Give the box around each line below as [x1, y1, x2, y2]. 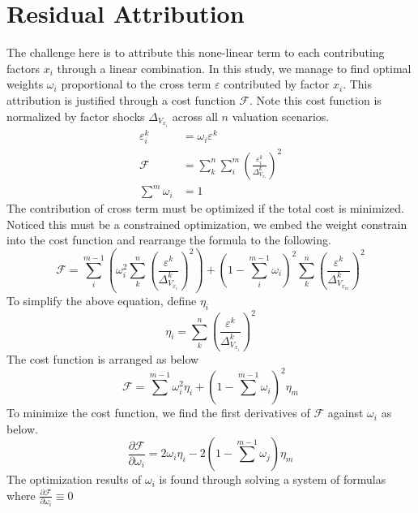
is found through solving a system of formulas [159, 471, 386, 488]
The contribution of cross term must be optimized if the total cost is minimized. [6, 200, 404, 217]
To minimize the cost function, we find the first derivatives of [6, 404, 310, 421]
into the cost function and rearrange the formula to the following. [6, 231, 331, 248]
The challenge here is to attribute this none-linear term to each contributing [6, 44, 385, 61]
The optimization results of [6, 471, 142, 488]
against [327, 404, 364, 421]
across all [172, 107, 218, 124]
